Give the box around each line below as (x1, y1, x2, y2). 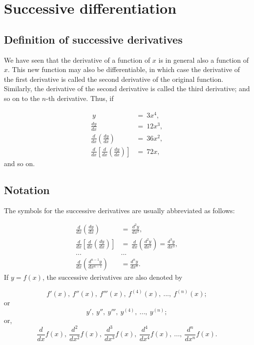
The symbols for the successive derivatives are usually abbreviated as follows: (4, 205, 235, 215)
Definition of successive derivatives (4, 31, 183, 47)
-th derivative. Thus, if (46, 93, 114, 103)
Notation (4, 182, 50, 197)
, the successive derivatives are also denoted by (42, 272, 183, 282)
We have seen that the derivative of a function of (4, 54, 150, 65)
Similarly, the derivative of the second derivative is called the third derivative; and (4, 83, 250, 94)
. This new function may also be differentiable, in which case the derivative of (8, 64, 240, 74)
